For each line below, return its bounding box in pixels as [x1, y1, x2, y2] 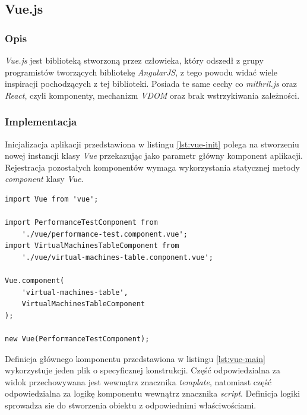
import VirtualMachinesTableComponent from [5, 241, 179, 250]
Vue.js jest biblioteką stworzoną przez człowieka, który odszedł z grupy [5, 54, 264, 66]
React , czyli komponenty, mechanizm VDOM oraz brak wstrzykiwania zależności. [5, 89, 300, 101]
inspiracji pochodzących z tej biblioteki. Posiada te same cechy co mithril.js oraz [5, 77, 297, 90]
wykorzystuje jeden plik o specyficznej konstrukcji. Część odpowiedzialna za [5, 364, 280, 376]
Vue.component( [5, 276, 65, 285]
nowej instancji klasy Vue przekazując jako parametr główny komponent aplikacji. [5, 149, 303, 162]
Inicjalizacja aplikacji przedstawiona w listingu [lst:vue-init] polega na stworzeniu [5, 137, 299, 150]
